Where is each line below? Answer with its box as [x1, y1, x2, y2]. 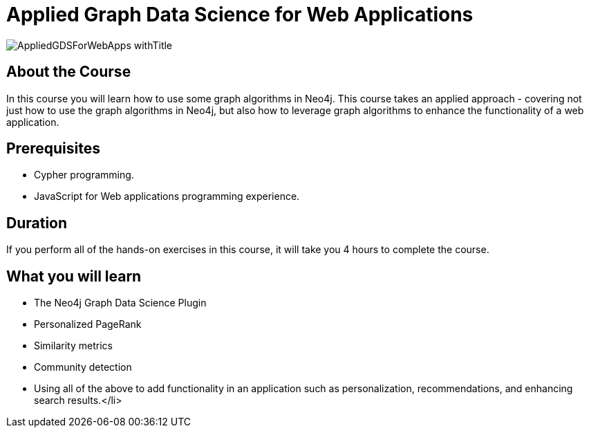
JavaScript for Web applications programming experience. [34, 190, 300, 203]
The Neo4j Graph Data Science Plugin [34, 297, 207, 309]
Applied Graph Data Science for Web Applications [6, 3, 474, 26]
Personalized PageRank [34, 318, 142, 331]
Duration [6, 214, 68, 232]
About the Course [6, 63, 131, 81]
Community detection [34, 361, 132, 374]
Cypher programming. [34, 169, 134, 181]
